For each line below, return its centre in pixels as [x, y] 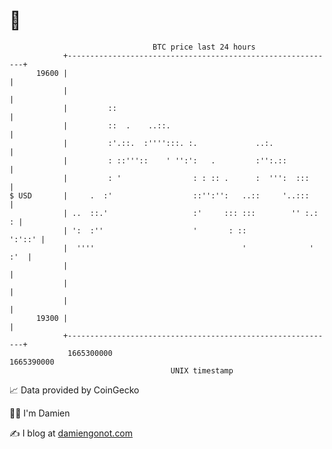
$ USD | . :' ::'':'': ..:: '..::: [159, 195]
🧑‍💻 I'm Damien [40, 413]
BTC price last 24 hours [204, 47]
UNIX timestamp [202, 370]
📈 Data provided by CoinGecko [74, 390]
